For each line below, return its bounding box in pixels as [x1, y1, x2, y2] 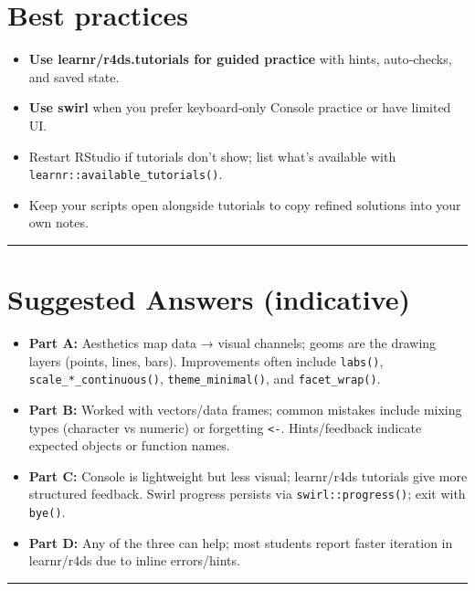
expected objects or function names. [28, 436, 230, 455]
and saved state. [28, 67, 120, 86]
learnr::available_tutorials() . [28, 164, 223, 184]
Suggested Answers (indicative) [7, 280, 411, 318]
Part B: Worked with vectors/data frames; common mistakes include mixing [28, 399, 462, 418]
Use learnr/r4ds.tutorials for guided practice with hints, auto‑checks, [28, 49, 452, 69]
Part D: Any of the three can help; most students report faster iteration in [28, 533, 453, 552]
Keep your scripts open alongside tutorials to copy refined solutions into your [28, 195, 461, 214]
